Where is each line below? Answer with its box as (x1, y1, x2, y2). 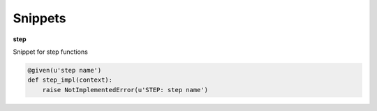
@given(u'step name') (27, 66, 102, 74)
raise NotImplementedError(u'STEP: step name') (42, 86, 209, 94)
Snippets (13, 10, 66, 26)
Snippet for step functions (13, 47, 89, 56)
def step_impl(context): (27, 76, 113, 84)
